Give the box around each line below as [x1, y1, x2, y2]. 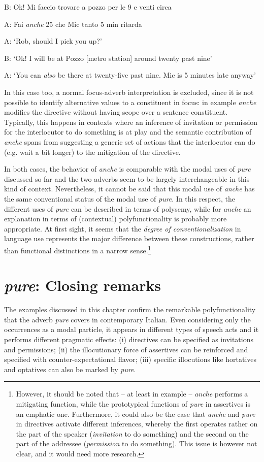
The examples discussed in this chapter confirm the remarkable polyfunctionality [4, 304, 256, 315]
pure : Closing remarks [4, 275, 161, 296]
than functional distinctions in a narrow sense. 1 [4, 243, 151, 255]
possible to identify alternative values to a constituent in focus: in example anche [4, 96, 256, 107]
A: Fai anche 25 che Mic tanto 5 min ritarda [4, 18, 142, 29]
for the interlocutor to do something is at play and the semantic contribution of [4, 126, 252, 137]
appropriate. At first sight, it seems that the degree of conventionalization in [4, 223, 241, 234]
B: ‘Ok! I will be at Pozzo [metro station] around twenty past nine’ [4, 52, 212, 63]
